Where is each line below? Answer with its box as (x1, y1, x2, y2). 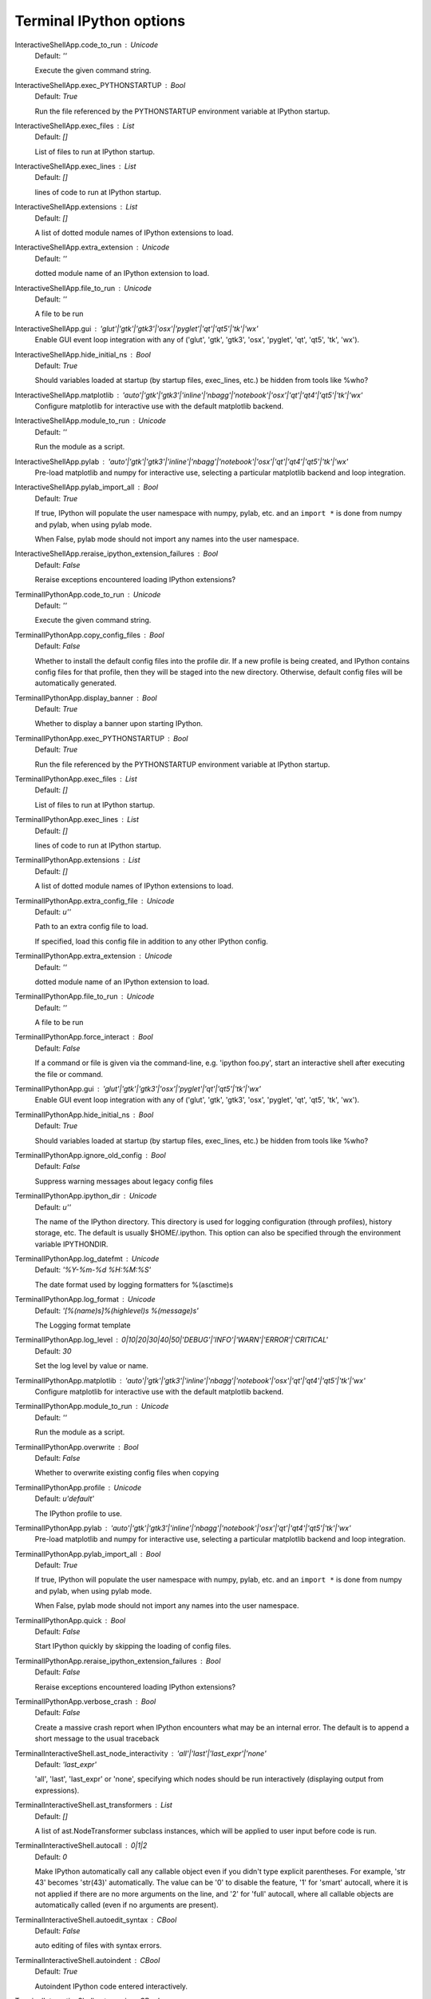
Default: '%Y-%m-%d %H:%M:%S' (34, 1265, 152, 1275)
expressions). (34, 1786, 80, 1795)
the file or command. (34, 1069, 104, 1079)
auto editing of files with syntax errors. (34, 1941, 162, 1950)
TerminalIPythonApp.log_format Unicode (14, 1295, 156, 1304)
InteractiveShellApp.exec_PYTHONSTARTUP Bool (14, 80, 186, 90)
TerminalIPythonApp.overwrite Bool (14, 1442, 139, 1451)
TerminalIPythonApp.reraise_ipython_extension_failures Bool (14, 1656, 221, 1666)
